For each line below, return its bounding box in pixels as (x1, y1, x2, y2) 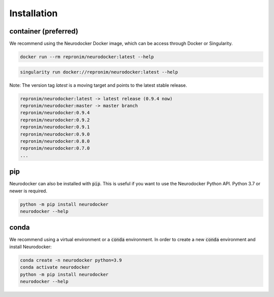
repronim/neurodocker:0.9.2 (20, 117, 90, 123)
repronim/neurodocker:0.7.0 (20, 145, 90, 151)
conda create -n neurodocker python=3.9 (20, 257, 122, 263)
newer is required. (9, 188, 48, 194)
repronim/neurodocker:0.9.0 (20, 131, 90, 137)
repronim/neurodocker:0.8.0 (20, 138, 90, 144)
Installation (9, 8, 58, 19)
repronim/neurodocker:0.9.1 (20, 124, 90, 130)
